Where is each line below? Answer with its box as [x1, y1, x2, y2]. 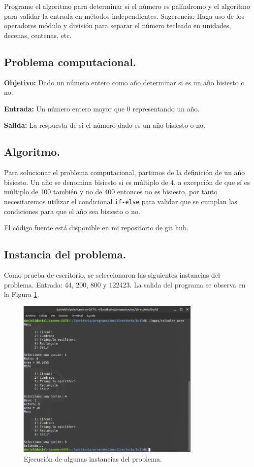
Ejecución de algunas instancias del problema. [24, 453, 162, 464]
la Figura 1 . [4, 289, 39, 299]
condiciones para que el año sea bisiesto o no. [4, 206, 140, 216]
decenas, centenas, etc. [4, 30, 72, 40]
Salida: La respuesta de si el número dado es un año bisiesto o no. [4, 120, 205, 130]
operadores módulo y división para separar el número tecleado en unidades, [4, 20, 231, 31]
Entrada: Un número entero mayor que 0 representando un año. [4, 103, 200, 113]
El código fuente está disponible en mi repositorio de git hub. [4, 222, 189, 233]
